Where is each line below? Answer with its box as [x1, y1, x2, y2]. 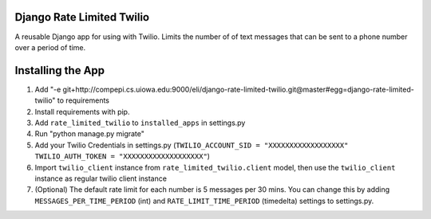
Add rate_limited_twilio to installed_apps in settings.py [34, 118, 246, 127]
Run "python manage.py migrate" [34, 129, 145, 139]
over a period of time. [14, 42, 86, 52]
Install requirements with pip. [34, 107, 130, 116]
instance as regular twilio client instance [34, 174, 168, 183]
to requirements [57, 96, 110, 105]
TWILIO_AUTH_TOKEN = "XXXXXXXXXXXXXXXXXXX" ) [34, 151, 211, 161]
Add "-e [34, 84, 61, 94]
